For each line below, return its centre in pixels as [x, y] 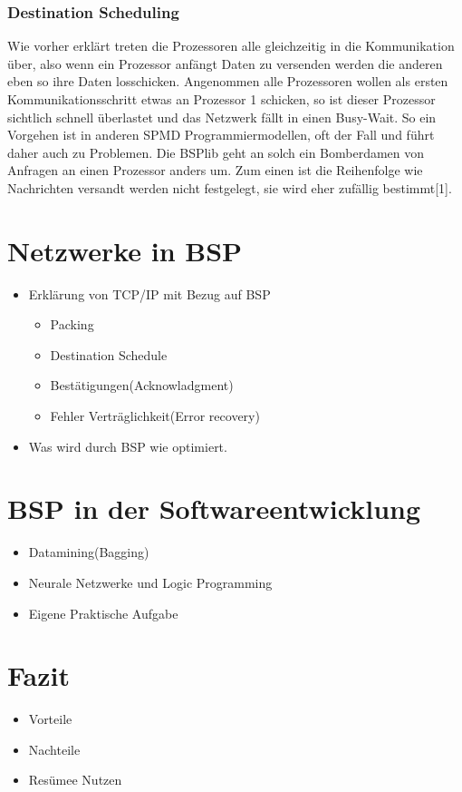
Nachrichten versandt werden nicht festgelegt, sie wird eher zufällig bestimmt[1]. [230, 187]
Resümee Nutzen [75, 780]
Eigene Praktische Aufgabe [103, 613]
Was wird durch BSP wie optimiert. [128, 446]
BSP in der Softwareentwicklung [214, 508]
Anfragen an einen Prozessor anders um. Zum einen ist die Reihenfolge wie [215, 170]
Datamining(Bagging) [89, 552]
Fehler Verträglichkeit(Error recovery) [155, 416]
